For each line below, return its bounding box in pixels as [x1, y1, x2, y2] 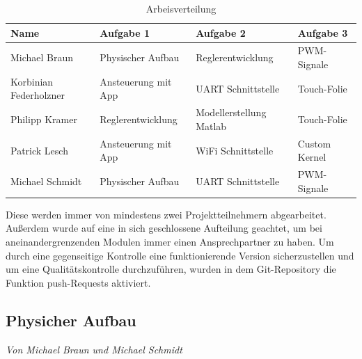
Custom [297, 136, 331, 150]
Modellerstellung [196, 105, 267, 120]
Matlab [196, 118, 227, 133]
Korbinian [10, 74, 54, 88]
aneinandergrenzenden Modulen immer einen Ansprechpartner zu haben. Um [6, 234, 334, 249]
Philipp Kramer [10, 112, 77, 127]
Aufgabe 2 [196, 25, 246, 40]
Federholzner [10, 88, 65, 102]
